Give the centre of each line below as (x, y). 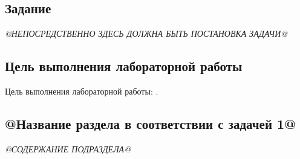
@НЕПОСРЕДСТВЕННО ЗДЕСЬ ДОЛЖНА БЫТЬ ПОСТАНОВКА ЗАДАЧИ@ (146, 33)
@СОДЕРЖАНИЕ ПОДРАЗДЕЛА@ (68, 148)
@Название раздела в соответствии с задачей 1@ (150, 123)
